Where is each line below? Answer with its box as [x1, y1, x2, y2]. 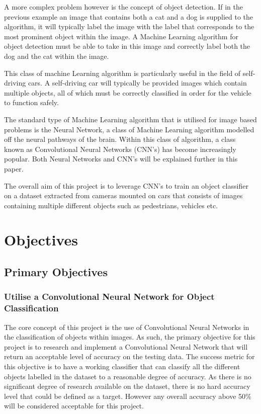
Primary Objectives [4, 264, 108, 280]
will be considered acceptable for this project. [4, 400, 144, 411]
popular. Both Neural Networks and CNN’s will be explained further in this [4, 153, 238, 164]
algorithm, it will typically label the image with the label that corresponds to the [4, 21, 254, 32]
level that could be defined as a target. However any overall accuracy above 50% [4, 390, 251, 401]
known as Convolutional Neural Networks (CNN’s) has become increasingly [4, 143, 236, 154]
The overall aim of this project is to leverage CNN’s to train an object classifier [4, 180, 248, 191]
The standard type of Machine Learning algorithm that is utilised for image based [4, 114, 257, 124]
